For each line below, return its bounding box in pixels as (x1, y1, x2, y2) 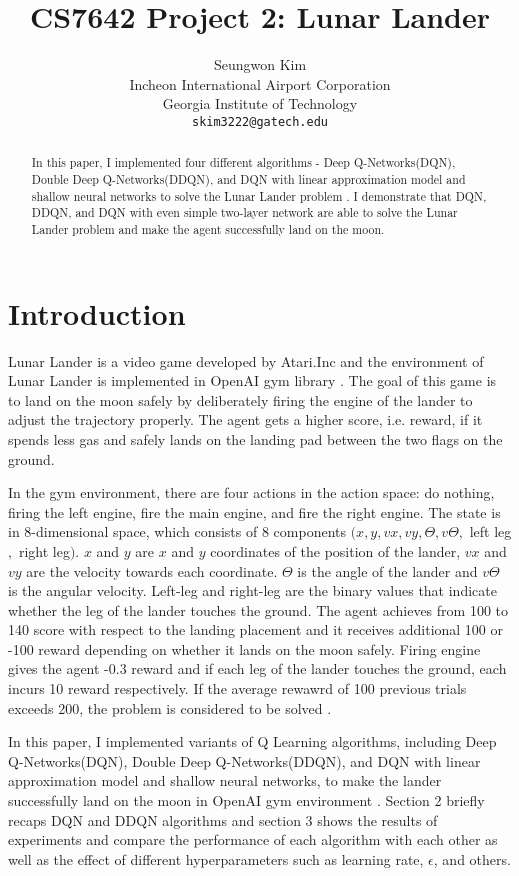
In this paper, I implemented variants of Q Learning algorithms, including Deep (8, 731, 497, 752)
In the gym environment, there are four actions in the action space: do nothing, (8, 482, 495, 503)
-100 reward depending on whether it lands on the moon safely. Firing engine (8, 638, 481, 659)
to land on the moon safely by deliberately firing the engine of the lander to (8, 389, 473, 410)
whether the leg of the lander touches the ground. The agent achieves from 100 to (8, 599, 508, 620)
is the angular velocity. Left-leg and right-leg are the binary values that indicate (8, 580, 497, 601)
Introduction (8, 292, 186, 333)
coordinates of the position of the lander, (210, 540, 461, 561)
